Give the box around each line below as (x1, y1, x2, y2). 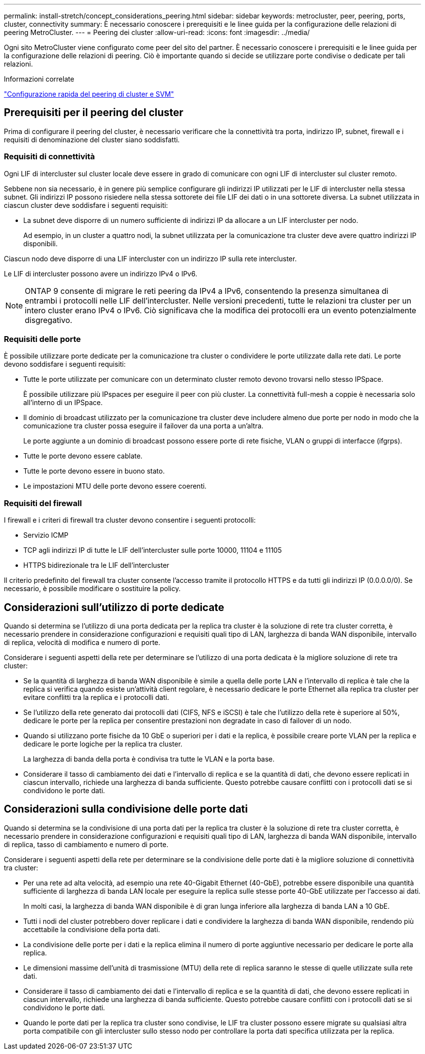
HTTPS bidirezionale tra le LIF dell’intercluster (23, 561, 169, 570)
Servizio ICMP (23, 531, 68, 540)
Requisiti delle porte (4, 334, 81, 344)
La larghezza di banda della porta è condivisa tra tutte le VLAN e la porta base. (23, 754, 275, 763)
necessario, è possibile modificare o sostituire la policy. (4, 584, 181, 593)
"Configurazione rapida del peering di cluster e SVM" (4, 90, 174, 98)
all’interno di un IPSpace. (23, 398, 103, 407)
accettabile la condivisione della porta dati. (23, 925, 160, 934)
